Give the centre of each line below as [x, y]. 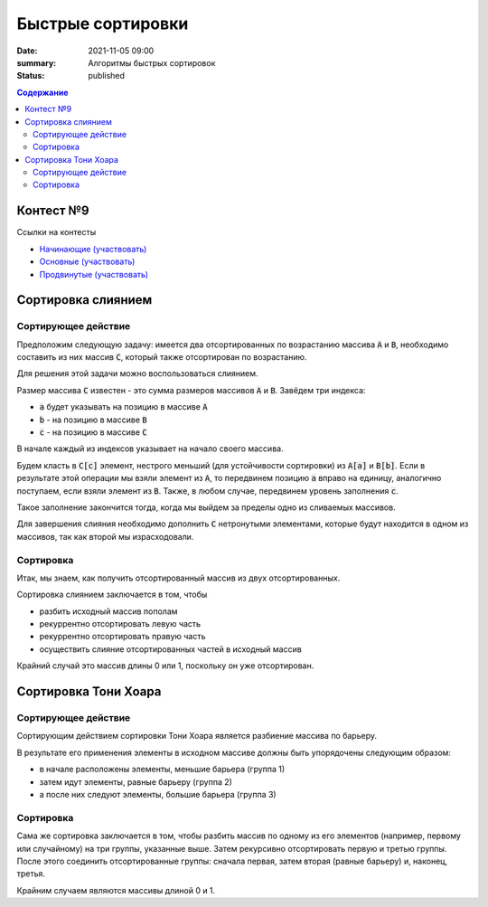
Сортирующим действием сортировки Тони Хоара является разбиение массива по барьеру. [197, 736]
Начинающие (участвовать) [93, 249]
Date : [27, 51]
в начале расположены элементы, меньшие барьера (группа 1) [162, 770]
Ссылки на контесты [56, 232]
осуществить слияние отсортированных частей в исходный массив [170, 649]
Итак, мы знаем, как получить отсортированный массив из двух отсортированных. [178, 578]
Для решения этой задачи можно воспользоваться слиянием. [137, 373]
